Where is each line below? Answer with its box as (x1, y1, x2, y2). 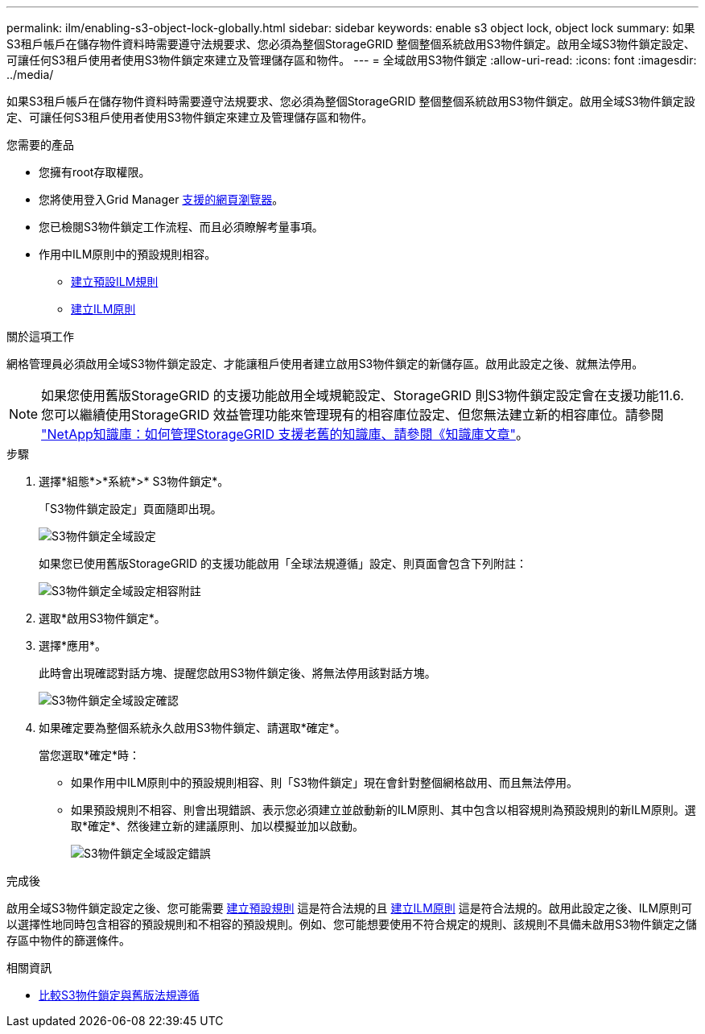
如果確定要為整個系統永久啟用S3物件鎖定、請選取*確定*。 (39, 721, 346, 734)
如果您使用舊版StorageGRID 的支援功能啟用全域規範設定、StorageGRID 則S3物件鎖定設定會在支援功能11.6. (41, 387, 684, 403)
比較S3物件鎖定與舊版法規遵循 (39, 988, 200, 1002)
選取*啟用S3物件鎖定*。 (39, 611, 166, 625)
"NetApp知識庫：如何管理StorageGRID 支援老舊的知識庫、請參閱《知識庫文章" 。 (41, 426, 529, 442)
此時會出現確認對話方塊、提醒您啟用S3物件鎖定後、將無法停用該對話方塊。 (39, 666, 436, 680)
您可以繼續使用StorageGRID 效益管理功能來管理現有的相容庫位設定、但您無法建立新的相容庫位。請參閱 (41, 407, 664, 423)
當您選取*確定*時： (39, 748, 141, 762)
